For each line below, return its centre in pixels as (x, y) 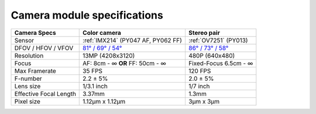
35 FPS (92, 71)
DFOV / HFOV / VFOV (44, 48)
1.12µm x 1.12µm (104, 101)
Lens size (28, 86)
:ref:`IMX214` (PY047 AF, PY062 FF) (133, 40)
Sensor (24, 40)
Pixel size (28, 101)
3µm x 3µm (204, 101)
